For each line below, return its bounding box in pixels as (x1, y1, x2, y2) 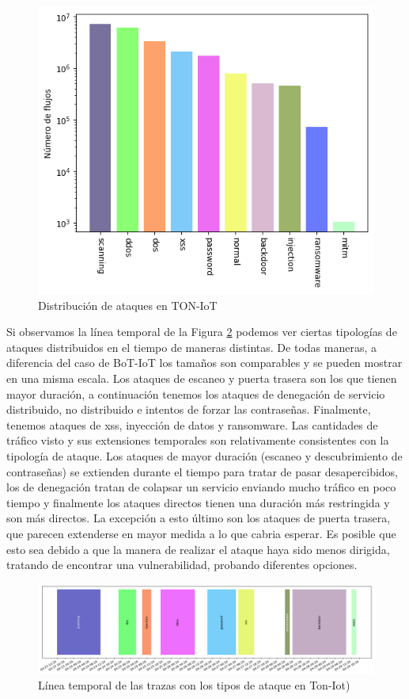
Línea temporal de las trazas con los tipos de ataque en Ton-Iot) (38, 676, 350, 693)
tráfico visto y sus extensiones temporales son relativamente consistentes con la (6, 432, 389, 449)
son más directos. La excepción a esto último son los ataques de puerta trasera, (6, 510, 391, 526)
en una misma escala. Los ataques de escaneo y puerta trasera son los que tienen (6, 370, 397, 387)
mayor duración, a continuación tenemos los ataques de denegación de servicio (6, 385, 385, 402)
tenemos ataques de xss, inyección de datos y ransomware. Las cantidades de (6, 416, 378, 433)
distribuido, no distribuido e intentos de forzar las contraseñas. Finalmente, (6, 401, 371, 418)
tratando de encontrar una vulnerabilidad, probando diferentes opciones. (6, 556, 358, 573)
